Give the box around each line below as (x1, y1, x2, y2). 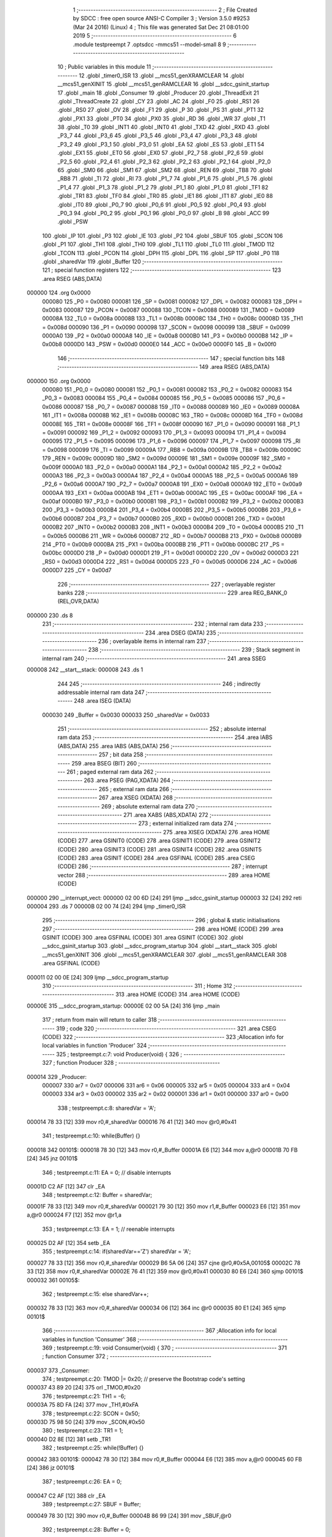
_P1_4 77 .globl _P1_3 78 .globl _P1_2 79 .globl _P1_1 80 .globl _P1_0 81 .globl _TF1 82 (57, 183, 269, 191)
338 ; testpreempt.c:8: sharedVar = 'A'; (57, 1104, 156, 1112)
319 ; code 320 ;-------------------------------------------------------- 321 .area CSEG (56, 1024, 277, 1032)
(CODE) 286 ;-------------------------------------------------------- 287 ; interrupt (57, 863, 267, 870)
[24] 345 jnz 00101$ (26, 1155, 78, 1162)
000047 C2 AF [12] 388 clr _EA (26, 1492, 106, 1499)
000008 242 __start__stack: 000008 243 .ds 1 (26, 666, 143, 673)
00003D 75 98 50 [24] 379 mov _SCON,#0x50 (26, 1418, 145, 1426)
